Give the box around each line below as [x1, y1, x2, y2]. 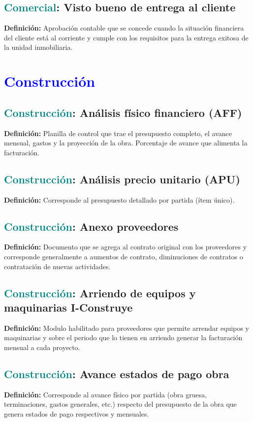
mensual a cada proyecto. [4, 342, 80, 352]
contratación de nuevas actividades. [4, 261, 111, 271]
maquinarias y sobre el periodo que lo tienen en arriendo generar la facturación [4, 332, 243, 343]
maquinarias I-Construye [4, 299, 133, 315]
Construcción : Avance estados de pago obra [4, 366, 229, 381]
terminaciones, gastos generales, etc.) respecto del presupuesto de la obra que [4, 399, 237, 409]
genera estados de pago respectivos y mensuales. [4, 408, 149, 419]
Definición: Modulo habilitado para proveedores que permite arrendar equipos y [4, 322, 249, 333]
